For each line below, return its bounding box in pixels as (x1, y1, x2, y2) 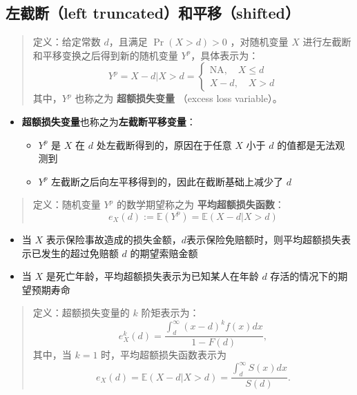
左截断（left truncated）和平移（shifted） (6, 2, 300, 23)
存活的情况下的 (270, 269, 338, 283)
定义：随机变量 (32, 197, 101, 212)
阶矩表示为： (141, 305, 200, 320)
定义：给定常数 (32, 34, 101, 49)
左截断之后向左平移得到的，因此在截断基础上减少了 (51, 174, 284, 188)
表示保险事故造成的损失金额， (46, 232, 182, 246)
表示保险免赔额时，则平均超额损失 (186, 232, 342, 246)
